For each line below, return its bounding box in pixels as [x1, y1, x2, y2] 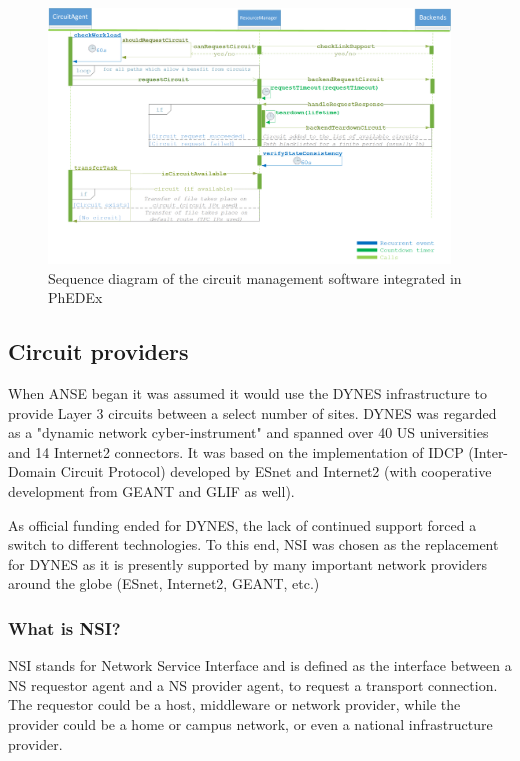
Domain [8, 461, 57, 482]
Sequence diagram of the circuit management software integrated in [48, 267, 462, 288]
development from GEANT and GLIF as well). [8, 481, 295, 502]
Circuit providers [8, 336, 189, 367]
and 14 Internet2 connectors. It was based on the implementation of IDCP [8, 441, 464, 462]
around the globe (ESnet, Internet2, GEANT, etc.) [8, 573, 320, 594]
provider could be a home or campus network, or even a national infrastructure [8, 713, 493, 734]
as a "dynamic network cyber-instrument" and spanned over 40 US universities [8, 422, 489, 443]
